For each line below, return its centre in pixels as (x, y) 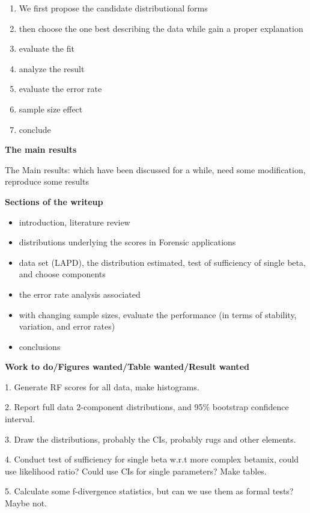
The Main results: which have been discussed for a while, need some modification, (155, 169)
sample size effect (51, 109)
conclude (35, 129)
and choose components (62, 274)
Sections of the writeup (54, 201)
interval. (20, 419)
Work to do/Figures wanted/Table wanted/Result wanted (127, 367)
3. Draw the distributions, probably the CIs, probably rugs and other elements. (150, 439)
